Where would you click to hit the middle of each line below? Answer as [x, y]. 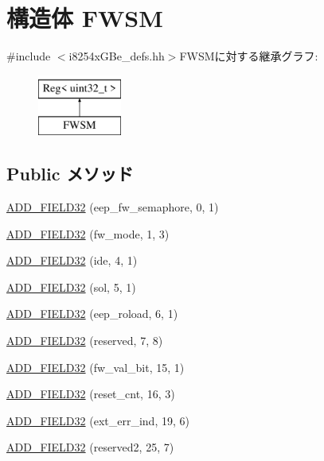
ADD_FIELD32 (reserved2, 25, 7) [90, 447]
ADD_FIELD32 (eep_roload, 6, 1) [92, 314]
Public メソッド [70, 174]
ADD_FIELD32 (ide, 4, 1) [72, 260]
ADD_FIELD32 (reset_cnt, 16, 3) [91, 394]
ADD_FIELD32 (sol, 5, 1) [71, 287]
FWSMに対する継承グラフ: [249, 56]
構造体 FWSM [85, 18]
